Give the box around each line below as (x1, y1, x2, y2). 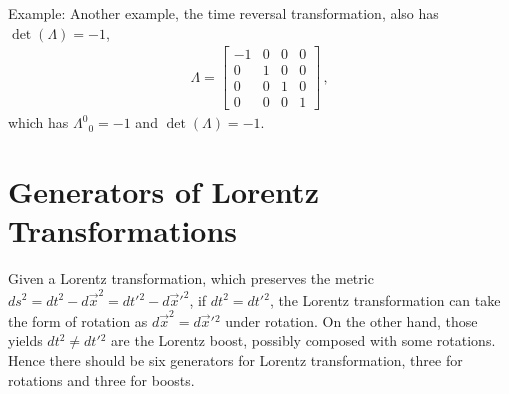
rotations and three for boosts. (8, 369, 195, 390)
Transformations (8, 210, 238, 251)
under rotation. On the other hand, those (225, 310, 478, 331)
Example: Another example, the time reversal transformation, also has (8, 3, 439, 23)
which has (8, 112, 69, 133)
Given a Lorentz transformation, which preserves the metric (8, 268, 374, 289)
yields (8, 330, 43, 351)
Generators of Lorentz (8, 171, 319, 212)
